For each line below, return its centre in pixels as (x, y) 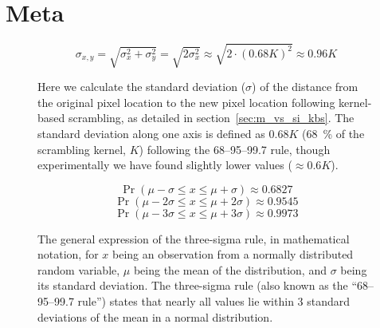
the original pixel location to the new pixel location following (186, 102)
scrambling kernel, (82, 149)
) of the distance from (305, 87)
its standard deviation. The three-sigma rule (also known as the (193, 285)
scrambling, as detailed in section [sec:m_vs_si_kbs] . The (211, 118)
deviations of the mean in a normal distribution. (155, 316)
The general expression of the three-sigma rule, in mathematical (194, 238)
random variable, (79, 269)
